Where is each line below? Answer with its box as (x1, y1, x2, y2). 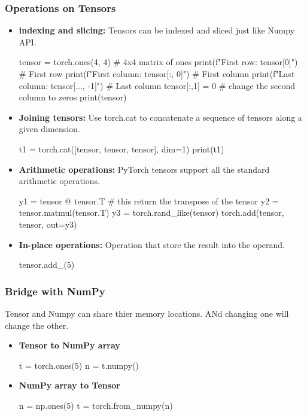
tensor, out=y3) (19, 218, 77, 230)
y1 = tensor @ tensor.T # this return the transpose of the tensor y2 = (19, 194, 279, 207)
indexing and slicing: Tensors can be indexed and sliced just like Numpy (19, 24, 295, 36)
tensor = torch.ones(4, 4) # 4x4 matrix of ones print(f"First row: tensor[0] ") (19, 56, 298, 68)
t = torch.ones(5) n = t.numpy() (19, 359, 139, 371)
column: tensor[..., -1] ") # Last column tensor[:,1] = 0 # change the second (19, 79, 295, 91)
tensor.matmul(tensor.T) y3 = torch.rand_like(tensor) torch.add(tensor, (19, 206, 284, 219)
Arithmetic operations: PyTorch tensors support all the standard (19, 163, 270, 175)
